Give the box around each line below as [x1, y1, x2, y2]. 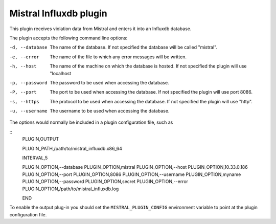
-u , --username [9, 108, 48, 114]
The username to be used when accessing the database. [50, 108, 170, 114]
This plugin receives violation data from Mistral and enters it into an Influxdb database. [9, 26, 192, 32]
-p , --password [9, 80, 48, 85]
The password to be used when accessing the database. [50, 79, 169, 85]
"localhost [50, 70, 72, 76]
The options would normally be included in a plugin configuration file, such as [9, 119, 173, 125]
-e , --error [9, 54, 39, 60]
